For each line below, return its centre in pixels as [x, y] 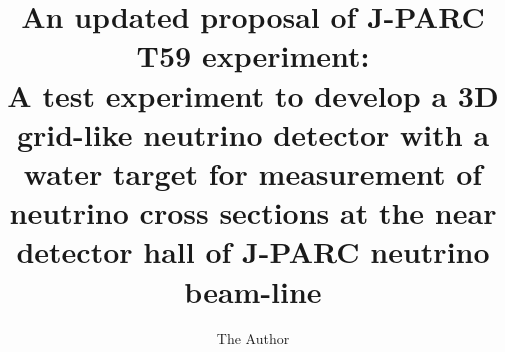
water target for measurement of [253, 172]
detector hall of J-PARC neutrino [253, 251]
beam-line [253, 290]
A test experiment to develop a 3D [253, 94]
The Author [253, 338]
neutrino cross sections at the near [253, 212]
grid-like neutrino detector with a [253, 133]
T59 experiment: [253, 55]
